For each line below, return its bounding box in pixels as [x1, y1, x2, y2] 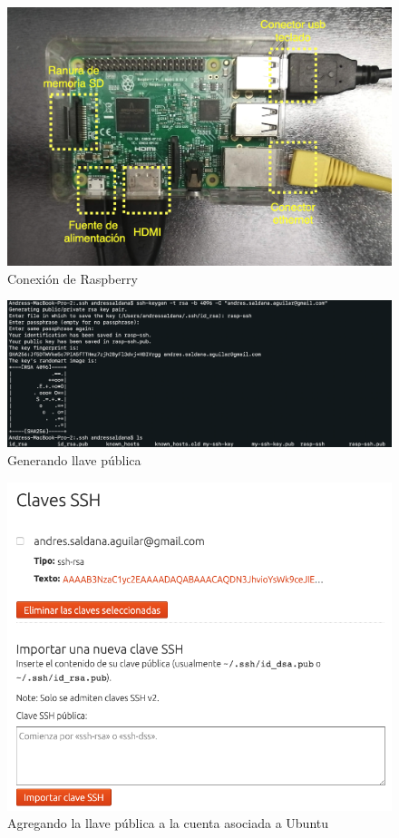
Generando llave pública [7, 450, 141, 469]
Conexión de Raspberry [7, 268, 138, 287]
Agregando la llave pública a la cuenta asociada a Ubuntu [7, 814, 329, 833]
